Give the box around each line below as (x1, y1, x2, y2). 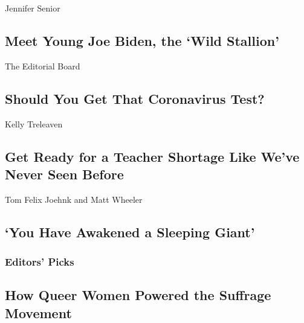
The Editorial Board (5, 59, 80, 72)
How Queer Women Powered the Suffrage (5, 286, 271, 304)
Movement (5, 303, 72, 322)
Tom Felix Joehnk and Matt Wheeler (5, 193, 143, 205)
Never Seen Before (5, 164, 124, 183)
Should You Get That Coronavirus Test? (5, 89, 265, 107)
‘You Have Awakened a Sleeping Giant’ (5, 222, 255, 241)
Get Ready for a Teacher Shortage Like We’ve (5, 147, 300, 165)
